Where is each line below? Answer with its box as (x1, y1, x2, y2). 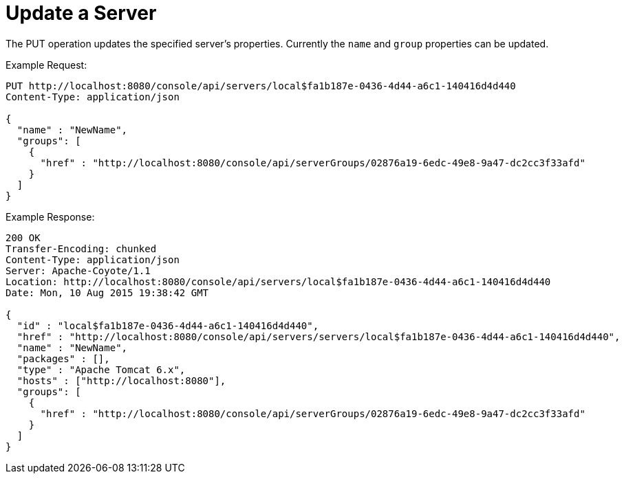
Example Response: (6, 210, 95, 223)
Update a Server (6, 1, 157, 25)
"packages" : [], (17, 353, 110, 364)
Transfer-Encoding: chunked (6, 243, 157, 254)
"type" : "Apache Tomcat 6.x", (17, 364, 186, 375)
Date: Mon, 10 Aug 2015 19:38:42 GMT (6, 287, 209, 298)
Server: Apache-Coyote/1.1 (6, 265, 151, 276)
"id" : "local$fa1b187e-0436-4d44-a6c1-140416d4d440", (17, 320, 319, 331)
